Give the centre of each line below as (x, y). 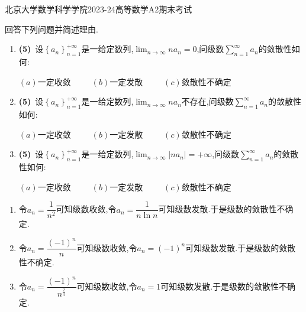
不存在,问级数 (207, 101)
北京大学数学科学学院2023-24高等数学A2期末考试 (99, 9)
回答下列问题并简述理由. (51, 29)
